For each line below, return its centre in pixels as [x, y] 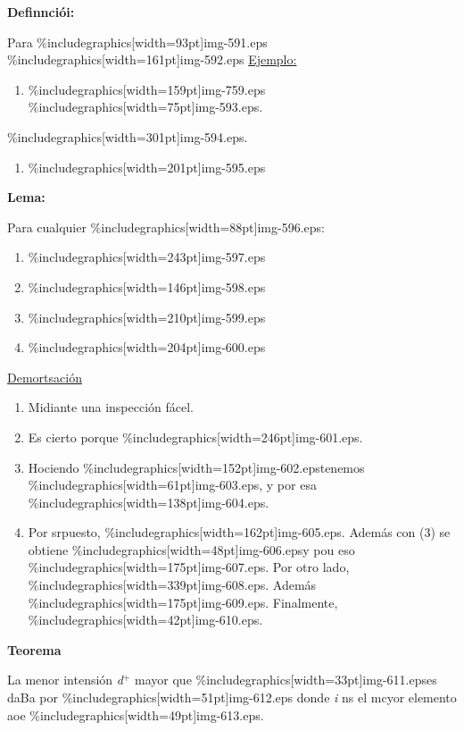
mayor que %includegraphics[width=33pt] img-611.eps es [286, 680]
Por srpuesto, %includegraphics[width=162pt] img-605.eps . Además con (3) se [239, 532]
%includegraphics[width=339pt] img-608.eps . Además [172, 585]
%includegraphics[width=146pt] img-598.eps [147, 286]
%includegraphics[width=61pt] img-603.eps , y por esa [172, 485]
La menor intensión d [65, 680]
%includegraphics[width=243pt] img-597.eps [147, 257]
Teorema [34, 649]
